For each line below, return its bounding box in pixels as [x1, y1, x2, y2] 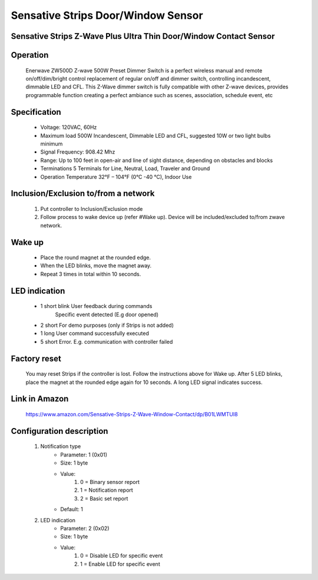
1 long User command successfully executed [40, 330, 150, 337]
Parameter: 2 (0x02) [60, 525, 110, 532]
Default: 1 [60, 506, 84, 513]
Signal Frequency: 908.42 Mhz [40, 148, 115, 155]
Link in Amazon [11, 394, 69, 404]
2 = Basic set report [80, 495, 128, 502]
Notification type [40, 443, 81, 450]
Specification [11, 107, 61, 117]
